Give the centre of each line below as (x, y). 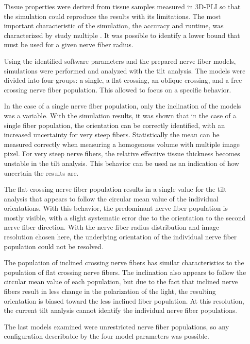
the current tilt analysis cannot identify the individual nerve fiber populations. (121, 310)
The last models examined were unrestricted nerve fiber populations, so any (117, 326)
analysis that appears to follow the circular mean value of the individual (111, 198)
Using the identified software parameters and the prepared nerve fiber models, (120, 61)
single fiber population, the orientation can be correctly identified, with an (115, 125)
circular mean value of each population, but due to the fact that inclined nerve (121, 281)
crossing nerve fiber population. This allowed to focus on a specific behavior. (118, 89)
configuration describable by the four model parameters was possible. (107, 336)
